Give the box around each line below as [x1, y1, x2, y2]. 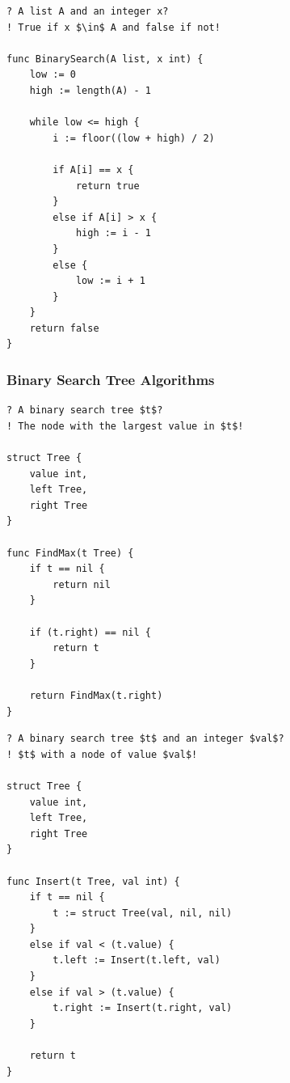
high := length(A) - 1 [29, 84, 151, 96]
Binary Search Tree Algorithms [6, 369, 215, 389]
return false [29, 322, 99, 334]
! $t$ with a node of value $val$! [6, 748, 198, 760]
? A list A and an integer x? [6, 6, 169, 17]
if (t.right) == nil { [29, 626, 151, 638]
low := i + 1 [75, 275, 145, 287]
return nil [53, 578, 111, 590]
